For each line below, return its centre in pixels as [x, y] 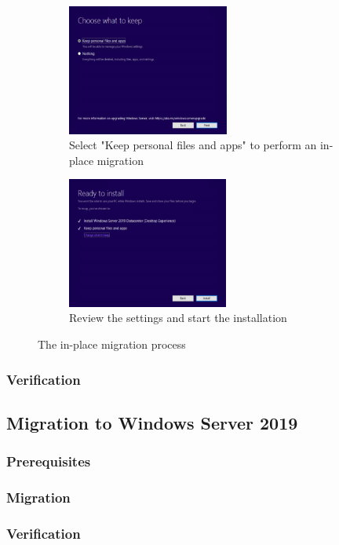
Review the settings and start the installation [178, 318]
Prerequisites [49, 461]
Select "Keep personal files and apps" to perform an [193, 145]
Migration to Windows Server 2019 [152, 422]
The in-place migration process [112, 344]
